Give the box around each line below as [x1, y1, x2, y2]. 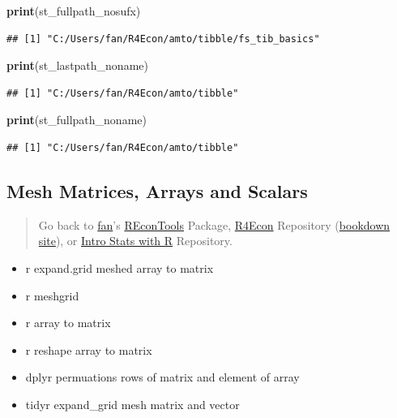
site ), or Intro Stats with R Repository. [38, 232, 233, 249]
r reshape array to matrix [25, 341, 152, 358]
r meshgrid [25, 287, 79, 304]
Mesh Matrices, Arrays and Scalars [6, 178, 308, 203]
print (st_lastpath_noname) [6, 57, 148, 74]
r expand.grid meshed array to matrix [25, 259, 214, 276]
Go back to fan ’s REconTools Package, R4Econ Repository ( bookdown [38, 216, 391, 233]
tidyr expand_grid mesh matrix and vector [25, 395, 240, 412]
